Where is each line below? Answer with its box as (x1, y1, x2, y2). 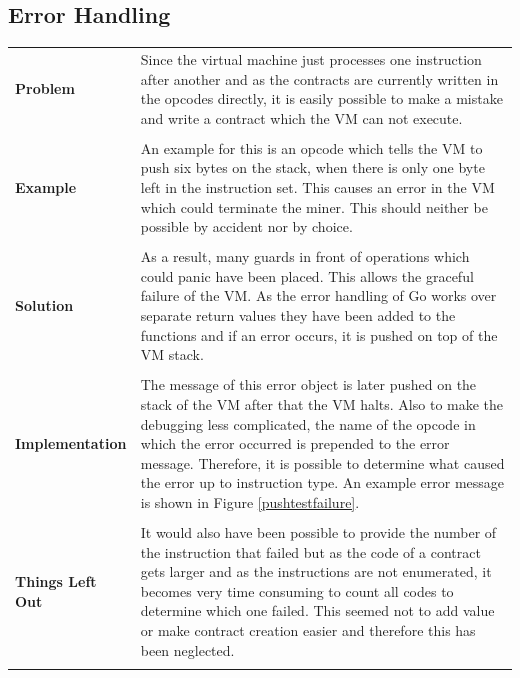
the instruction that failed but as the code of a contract (140, 541, 481, 562)
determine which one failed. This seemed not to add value (140, 600, 495, 621)
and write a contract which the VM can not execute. (140, 107, 463, 128)
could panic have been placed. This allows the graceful (140, 265, 474, 286)
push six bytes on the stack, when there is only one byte (140, 157, 485, 178)
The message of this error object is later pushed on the (140, 374, 477, 395)
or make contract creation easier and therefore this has (140, 619, 476, 640)
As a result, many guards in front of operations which (140, 246, 470, 267)
